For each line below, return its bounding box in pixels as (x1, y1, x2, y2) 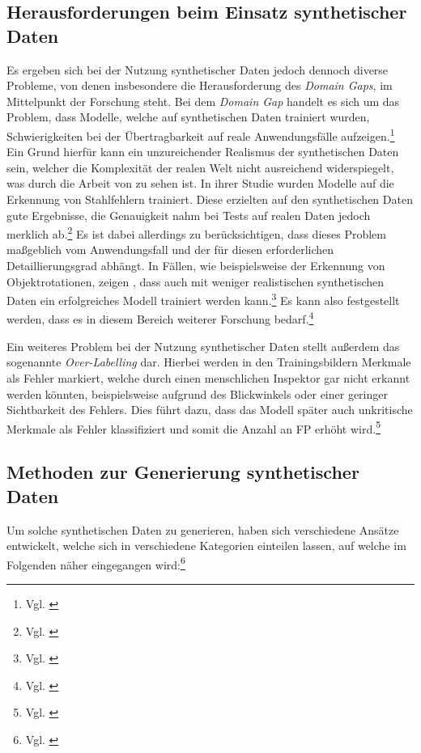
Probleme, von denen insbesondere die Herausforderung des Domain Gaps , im (6, 77, 393, 94)
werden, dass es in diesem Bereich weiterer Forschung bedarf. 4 (6, 308, 314, 328)
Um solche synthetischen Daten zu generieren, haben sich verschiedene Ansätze (6, 521, 399, 538)
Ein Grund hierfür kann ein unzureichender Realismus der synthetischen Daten (6, 143, 399, 160)
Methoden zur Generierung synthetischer (6, 459, 359, 484)
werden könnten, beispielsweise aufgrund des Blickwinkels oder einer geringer (6, 385, 388, 402)
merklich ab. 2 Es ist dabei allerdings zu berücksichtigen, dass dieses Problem (6, 223, 387, 242)
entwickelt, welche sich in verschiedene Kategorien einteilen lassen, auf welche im (6, 537, 406, 554)
